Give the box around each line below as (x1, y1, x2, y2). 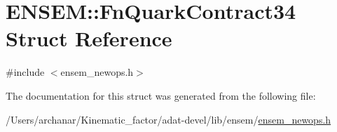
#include (6, 65, 45, 79)
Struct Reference (6, 24, 172, 53)
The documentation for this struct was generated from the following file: (6, 88, 316, 103)
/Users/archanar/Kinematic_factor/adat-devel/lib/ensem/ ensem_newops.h (6, 112, 331, 126)
